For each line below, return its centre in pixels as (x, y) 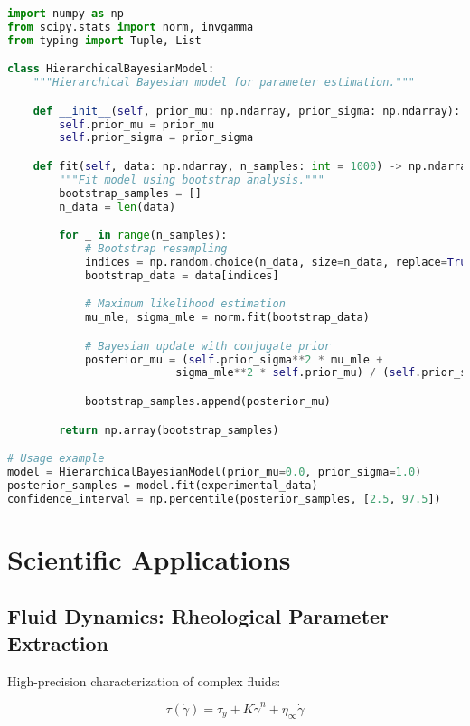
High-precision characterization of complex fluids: (144, 680)
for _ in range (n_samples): (143, 236)
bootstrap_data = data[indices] (182, 275)
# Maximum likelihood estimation (185, 304)
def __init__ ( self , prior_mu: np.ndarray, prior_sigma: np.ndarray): (247, 111)
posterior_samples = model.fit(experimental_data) (163, 485)
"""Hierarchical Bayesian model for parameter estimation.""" (224, 83)
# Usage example (56, 459)
